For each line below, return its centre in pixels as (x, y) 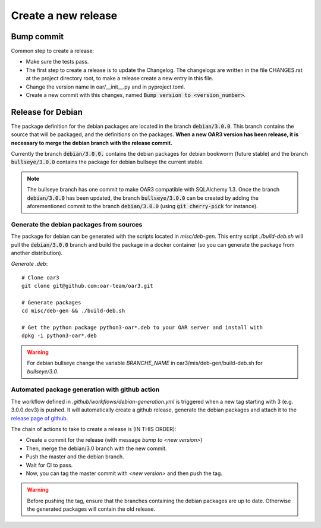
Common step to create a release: (53, 51)
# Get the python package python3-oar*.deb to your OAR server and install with (142, 328)
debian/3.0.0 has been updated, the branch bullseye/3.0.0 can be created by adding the (143, 198)
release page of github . (40, 418)
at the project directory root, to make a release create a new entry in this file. (120, 78)
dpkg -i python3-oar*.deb (59, 336)
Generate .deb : (29, 264)
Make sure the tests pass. (57, 62)
